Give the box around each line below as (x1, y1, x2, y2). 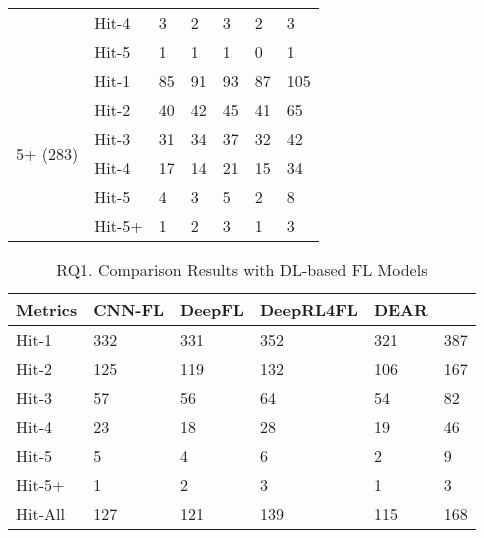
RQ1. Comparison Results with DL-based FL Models (56, 258, 428, 281)
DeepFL (180, 298, 244, 321)
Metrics (16, 298, 78, 321)
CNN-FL (93, 298, 165, 321)
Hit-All (16, 502, 65, 525)
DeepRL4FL (259, 298, 358, 321)
